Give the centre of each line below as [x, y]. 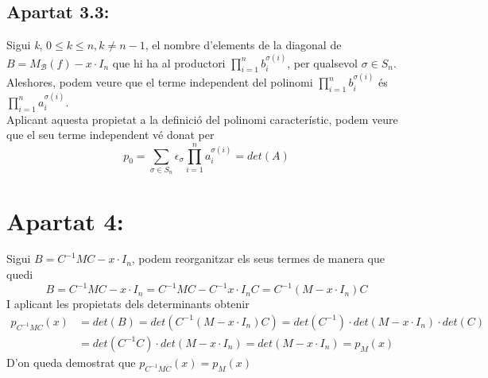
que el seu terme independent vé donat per [110, 135]
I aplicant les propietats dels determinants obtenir [128, 304]
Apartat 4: [65, 220]
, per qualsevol [323, 62]
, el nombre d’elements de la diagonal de [243, 45]
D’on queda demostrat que [71, 362]
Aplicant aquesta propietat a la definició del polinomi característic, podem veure [202, 119]
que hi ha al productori [169, 62]
